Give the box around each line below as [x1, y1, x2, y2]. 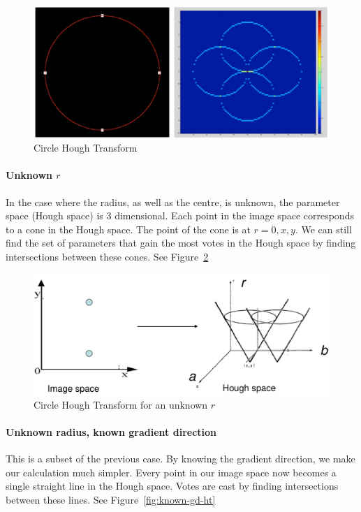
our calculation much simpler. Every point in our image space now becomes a [6, 465, 337, 479]
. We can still [295, 221, 352, 236]
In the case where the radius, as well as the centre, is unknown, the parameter [6, 194, 340, 209]
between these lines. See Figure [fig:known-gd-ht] [6, 492, 216, 506]
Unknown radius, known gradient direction [6, 424, 217, 439]
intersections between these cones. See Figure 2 [6, 249, 209, 263]
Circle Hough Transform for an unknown [34, 397, 208, 411]
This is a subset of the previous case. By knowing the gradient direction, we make [6, 451, 355, 466]
